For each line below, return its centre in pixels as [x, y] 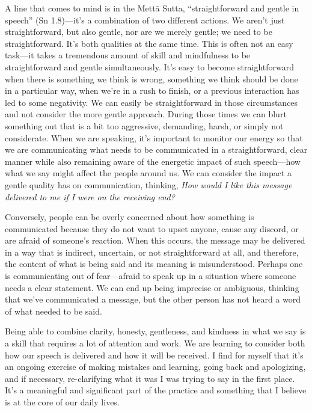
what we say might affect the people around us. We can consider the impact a [148, 173]
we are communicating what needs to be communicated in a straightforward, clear [156, 149]
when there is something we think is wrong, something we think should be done [151, 78]
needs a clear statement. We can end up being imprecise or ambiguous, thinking [152, 287]
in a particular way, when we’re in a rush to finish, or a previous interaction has [152, 91]
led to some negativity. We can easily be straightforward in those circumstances [151, 102]
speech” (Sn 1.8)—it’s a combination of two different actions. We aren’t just [145, 20]
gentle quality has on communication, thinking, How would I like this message [148, 184]
